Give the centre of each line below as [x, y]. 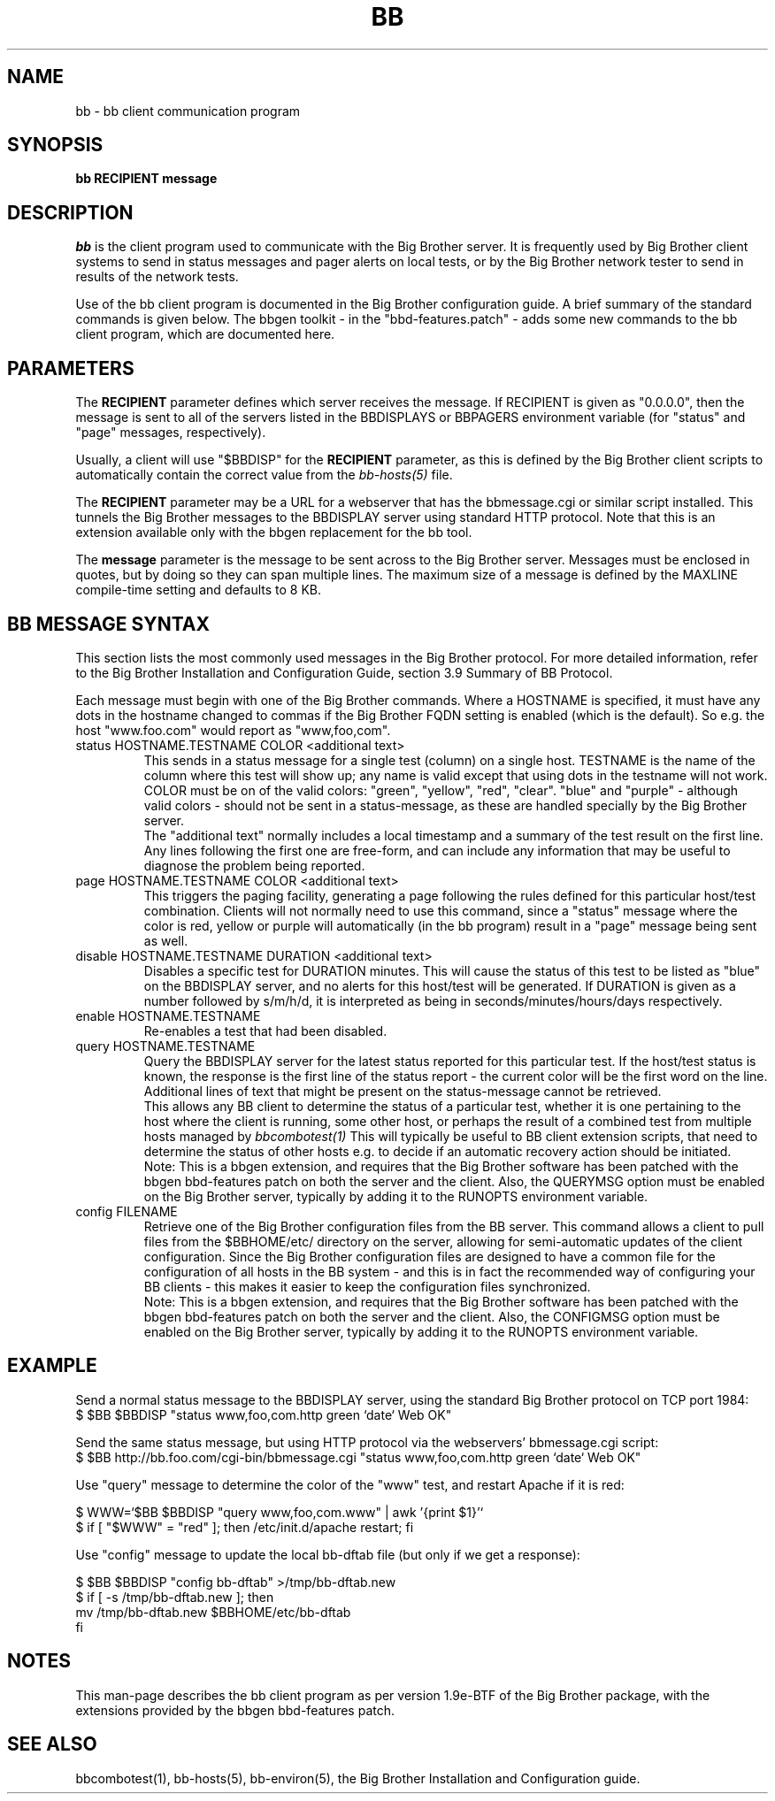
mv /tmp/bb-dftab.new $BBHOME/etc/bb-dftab [213, 1612]
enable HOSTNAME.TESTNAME [168, 1015]
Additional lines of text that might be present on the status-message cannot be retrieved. [403, 1091]
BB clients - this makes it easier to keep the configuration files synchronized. [367, 1286]
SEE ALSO [52, 1744]
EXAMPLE [52, 1366]
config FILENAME [127, 1211]
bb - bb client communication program [188, 111]
